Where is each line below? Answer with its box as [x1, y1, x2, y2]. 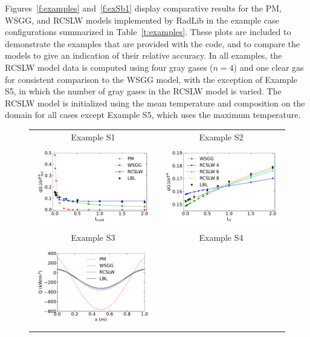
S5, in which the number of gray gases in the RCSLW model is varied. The [5, 85, 282, 97]
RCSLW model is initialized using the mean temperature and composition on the [5, 96, 305, 109]
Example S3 [71, 231, 115, 244]
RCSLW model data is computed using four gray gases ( [5, 61, 213, 73]
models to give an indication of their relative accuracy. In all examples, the [5, 49, 282, 62]
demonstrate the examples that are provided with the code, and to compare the [5, 37, 300, 50]
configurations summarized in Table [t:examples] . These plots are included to [5, 25, 291, 38]
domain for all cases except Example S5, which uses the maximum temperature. [5, 108, 301, 121]
